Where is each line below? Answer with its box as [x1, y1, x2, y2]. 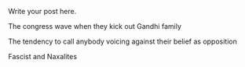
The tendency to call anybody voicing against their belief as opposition [8, 37, 237, 46]
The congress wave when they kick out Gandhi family [8, 22, 182, 30]
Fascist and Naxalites [8, 52, 77, 61]
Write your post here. [8, 7, 77, 16]
